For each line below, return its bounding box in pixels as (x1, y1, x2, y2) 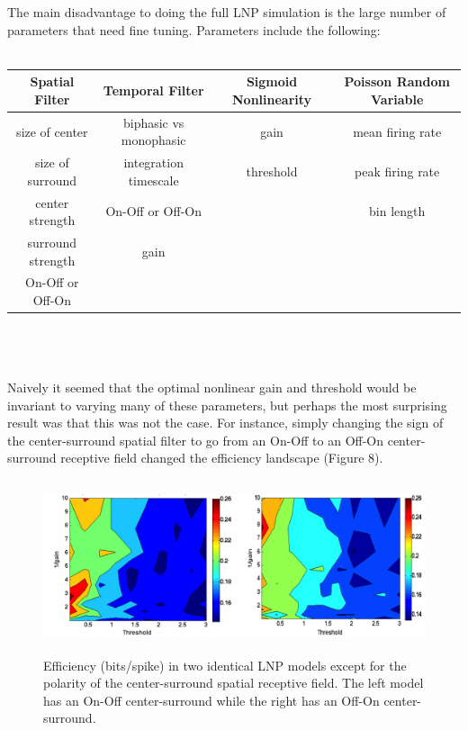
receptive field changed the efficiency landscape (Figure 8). (60, 448, 383, 467)
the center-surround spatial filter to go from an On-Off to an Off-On (7, 430, 384, 449)
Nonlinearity (232, 89, 312, 108)
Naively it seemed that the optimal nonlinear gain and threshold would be (7, 377, 417, 396)
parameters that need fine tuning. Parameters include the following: (7, 20, 381, 39)
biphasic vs (122, 113, 184, 131)
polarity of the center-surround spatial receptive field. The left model (43, 673, 424, 692)
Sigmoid (246, 72, 298, 91)
